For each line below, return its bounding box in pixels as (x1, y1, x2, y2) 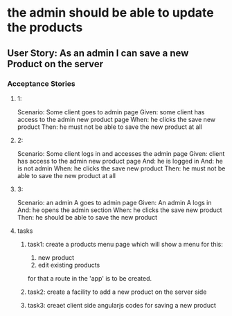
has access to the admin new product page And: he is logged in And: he (17, 157, 223, 165)
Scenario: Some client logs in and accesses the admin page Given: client (17, 149, 225, 157)
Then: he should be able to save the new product (17, 213, 158, 221)
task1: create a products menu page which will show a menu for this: (27, 240, 224, 248)
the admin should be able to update (7, 5, 214, 21)
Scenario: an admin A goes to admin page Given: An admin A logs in (17, 198, 212, 207)
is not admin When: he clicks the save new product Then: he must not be (17, 164, 226, 173)
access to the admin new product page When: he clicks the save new (17, 115, 216, 123)
